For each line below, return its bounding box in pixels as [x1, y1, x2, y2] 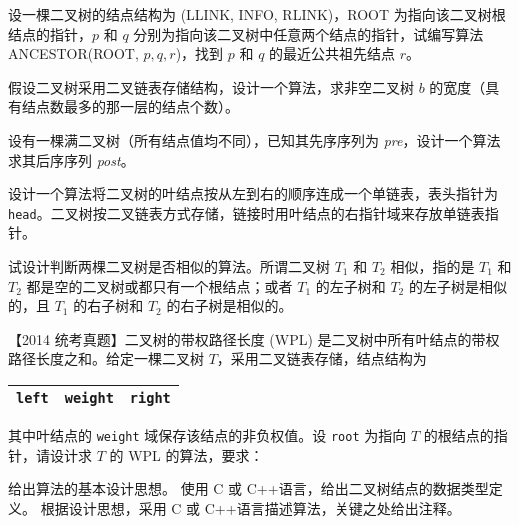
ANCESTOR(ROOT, [8, 43, 139, 64]
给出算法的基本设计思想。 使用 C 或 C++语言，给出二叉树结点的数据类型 [8, 478, 489, 499]
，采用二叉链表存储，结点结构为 [216, 348, 427, 369]
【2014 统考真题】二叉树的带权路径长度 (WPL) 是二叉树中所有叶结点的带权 [8, 328, 500, 349]
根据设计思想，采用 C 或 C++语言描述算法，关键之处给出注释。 [40, 497, 461, 518]
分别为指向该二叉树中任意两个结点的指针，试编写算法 [133, 23, 484, 44]
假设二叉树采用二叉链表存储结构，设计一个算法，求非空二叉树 [8, 76, 414, 97]
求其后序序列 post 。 [8, 149, 135, 170]
